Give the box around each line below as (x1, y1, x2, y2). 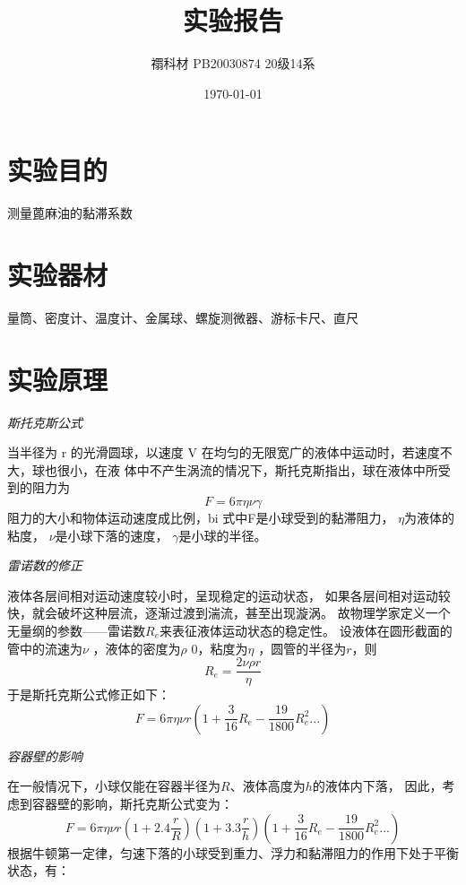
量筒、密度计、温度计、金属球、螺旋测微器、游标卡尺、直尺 (7, 308, 358, 326)
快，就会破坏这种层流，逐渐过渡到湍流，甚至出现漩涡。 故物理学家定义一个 (7, 603, 451, 622)
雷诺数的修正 (7, 556, 82, 575)
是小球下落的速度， (55, 525, 168, 544)
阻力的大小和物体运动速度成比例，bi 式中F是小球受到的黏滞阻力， (7, 508, 394, 527)
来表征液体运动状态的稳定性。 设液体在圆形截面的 (160, 621, 453, 640)
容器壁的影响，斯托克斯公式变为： (31, 794, 233, 813)
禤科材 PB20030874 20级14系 (151, 54, 315, 73)
